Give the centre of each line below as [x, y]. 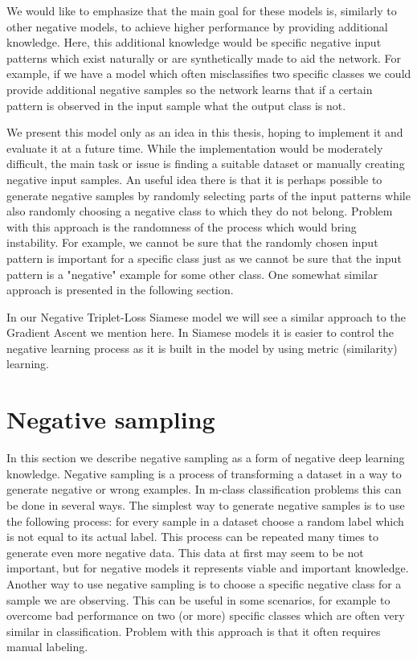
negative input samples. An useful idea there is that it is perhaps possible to [194, 179]
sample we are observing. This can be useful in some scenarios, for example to [198, 599]
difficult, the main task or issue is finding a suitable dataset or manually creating [206, 164]
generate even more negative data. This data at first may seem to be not [185, 552]
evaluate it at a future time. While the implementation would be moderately [195, 148]
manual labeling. [47, 647]
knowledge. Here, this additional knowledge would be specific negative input [194, 42]
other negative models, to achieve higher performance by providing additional [197, 26]
